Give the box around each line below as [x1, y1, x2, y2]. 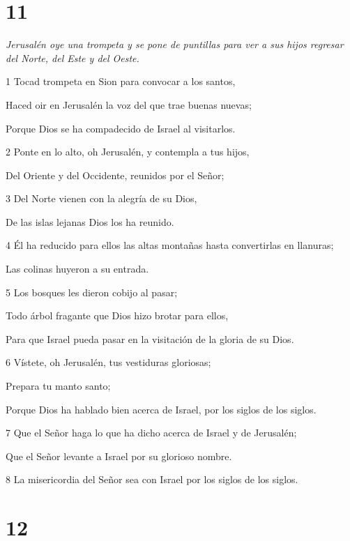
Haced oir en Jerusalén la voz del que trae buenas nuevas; [6, 97, 252, 112]
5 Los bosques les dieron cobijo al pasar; [6, 284, 178, 299]
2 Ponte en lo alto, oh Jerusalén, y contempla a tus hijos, [6, 144, 250, 159]
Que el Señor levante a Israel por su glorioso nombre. [6, 448, 232, 463]
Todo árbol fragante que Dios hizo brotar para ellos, [6, 308, 229, 323]
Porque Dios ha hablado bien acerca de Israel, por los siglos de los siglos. [6, 402, 317, 416]
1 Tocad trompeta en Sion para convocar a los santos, [6, 74, 236, 89]
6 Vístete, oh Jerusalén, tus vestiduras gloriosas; [6, 355, 211, 369]
